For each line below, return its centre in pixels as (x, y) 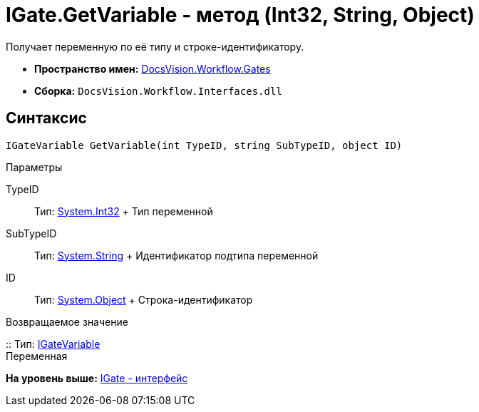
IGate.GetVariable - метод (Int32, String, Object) (240, 15)
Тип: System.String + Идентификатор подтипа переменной (176, 255)
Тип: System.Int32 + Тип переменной (124, 211)
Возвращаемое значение (67, 321)
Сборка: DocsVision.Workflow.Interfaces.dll (158, 91)
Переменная (37, 356)
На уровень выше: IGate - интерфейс (97, 378)
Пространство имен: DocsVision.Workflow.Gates (153, 68)
